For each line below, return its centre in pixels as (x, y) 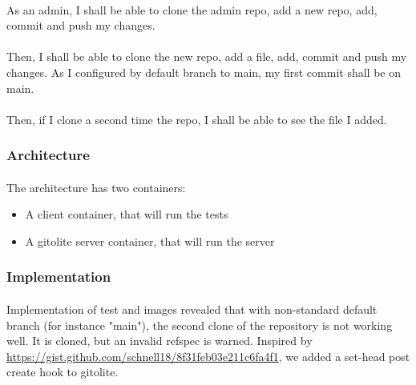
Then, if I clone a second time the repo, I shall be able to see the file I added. (197, 119)
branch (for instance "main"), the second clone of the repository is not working (200, 325)
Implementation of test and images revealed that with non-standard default (192, 309)
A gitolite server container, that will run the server (150, 241)
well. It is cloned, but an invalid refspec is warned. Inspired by (160, 341)
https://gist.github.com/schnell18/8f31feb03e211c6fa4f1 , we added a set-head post (208, 356)
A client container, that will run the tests (127, 214)
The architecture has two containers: (96, 187)
